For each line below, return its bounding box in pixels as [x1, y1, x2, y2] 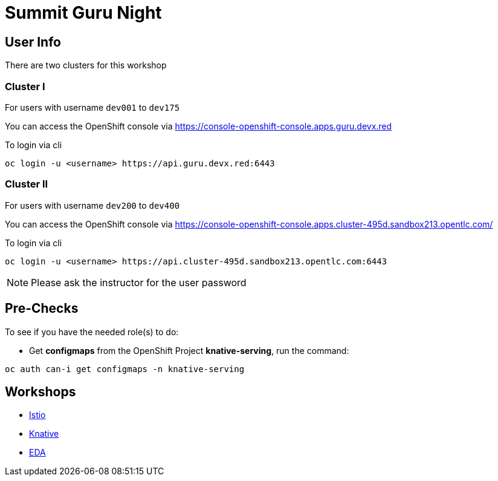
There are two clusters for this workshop [5, 60, 167, 71]
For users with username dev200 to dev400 [5, 200, 180, 211]
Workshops [5, 384, 76, 399]
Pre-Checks [5, 301, 79, 316]
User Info [5, 34, 61, 50]
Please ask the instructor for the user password [31, 276, 247, 289]
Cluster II [5, 178, 48, 191]
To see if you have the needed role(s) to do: [5, 326, 179, 337]
